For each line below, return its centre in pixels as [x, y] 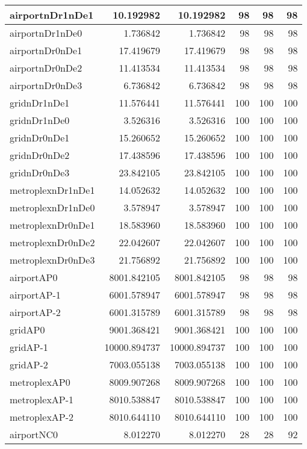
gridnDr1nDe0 [40, 120]
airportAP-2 [35, 312]
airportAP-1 [35, 295]
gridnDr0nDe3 [40, 172]
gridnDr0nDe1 [40, 138]
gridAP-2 [29, 364]
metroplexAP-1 [42, 399]
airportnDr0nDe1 [46, 50]
